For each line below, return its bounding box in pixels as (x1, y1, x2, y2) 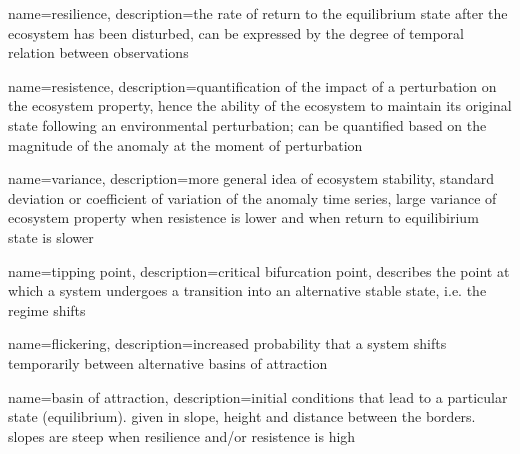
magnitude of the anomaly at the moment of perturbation (8, 134, 363, 155)
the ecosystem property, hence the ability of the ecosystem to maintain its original (8, 95, 512, 116)
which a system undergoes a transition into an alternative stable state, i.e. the (8, 280, 487, 301)
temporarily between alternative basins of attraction (8, 352, 328, 373)
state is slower (8, 226, 94, 247)
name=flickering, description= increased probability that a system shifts (8, 333, 447, 354)
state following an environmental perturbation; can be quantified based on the (8, 114, 487, 135)
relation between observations (8, 42, 189, 63)
